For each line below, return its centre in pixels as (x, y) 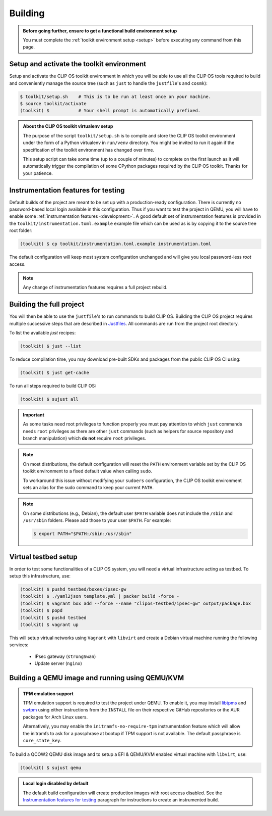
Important (34, 415)
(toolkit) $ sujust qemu (51, 768)
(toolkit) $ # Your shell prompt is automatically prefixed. (110, 111)
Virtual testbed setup (43, 557)
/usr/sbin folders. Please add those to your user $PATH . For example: (97, 520)
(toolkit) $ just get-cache (54, 372)
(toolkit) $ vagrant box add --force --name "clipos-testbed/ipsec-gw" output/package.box (135, 603)
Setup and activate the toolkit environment (78, 64)
